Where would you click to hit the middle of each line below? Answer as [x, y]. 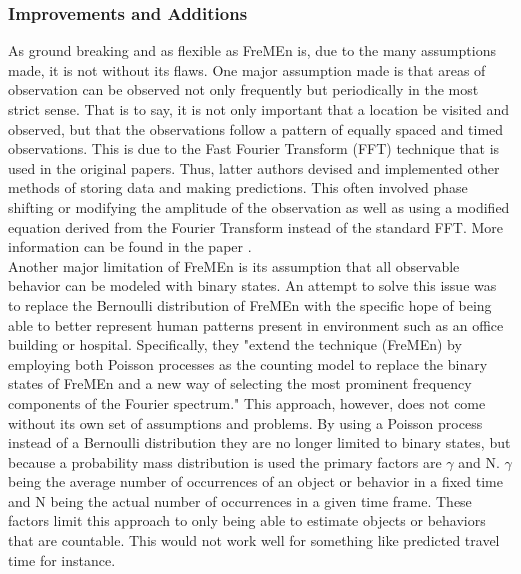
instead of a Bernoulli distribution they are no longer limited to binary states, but [259, 442]
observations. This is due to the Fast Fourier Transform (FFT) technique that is [254, 148]
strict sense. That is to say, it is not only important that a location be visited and [259, 109]
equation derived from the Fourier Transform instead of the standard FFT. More [256, 226]
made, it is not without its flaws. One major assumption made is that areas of [247, 69]
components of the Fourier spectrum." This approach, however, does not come [247, 402]
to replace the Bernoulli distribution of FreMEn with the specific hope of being [250, 304]
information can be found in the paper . [130, 246]
